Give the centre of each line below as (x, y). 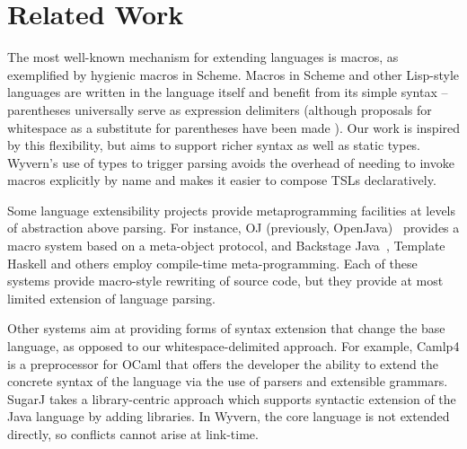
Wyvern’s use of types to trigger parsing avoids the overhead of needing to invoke (231, 162)
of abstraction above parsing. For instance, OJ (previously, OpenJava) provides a (233, 228)
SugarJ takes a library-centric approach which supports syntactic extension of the (232, 398)
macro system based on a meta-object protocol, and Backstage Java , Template (226, 246)
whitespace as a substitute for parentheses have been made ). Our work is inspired (234, 127)
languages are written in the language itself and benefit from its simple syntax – (228, 92)
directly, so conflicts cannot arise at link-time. (133, 434)
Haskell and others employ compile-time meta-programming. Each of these (212, 263)
